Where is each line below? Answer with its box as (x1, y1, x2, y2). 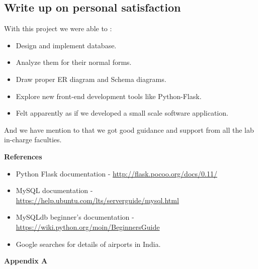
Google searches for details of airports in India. (16, 238, 161, 249)
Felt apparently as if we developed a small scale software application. (16, 108, 228, 118)
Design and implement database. (16, 40, 117, 50)
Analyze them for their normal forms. (16, 57, 132, 67)
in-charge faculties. (4, 134, 62, 145)
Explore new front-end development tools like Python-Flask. (16, 91, 202, 101)
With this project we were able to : (4, 23, 112, 34)
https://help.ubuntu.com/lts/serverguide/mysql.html (16, 195, 179, 205)
